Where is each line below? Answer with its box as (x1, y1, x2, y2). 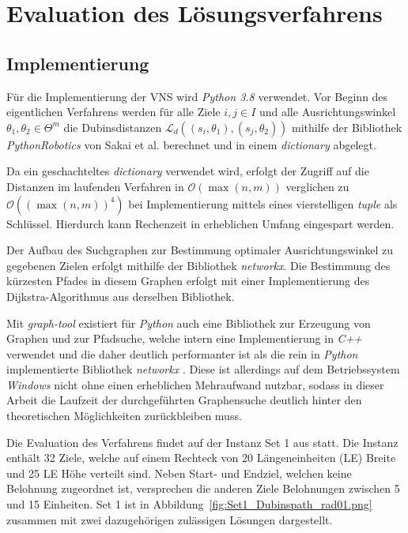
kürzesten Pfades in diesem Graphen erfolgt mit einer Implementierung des (6, 272, 370, 289)
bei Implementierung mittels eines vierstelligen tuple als (128, 195, 398, 212)
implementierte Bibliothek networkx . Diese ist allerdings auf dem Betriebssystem (6, 361, 400, 377)
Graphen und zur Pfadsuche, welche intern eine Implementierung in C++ (6, 330, 363, 347)
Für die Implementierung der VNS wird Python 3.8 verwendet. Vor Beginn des (6, 88, 388, 104)
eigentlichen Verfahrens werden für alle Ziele (6, 103, 221, 120)
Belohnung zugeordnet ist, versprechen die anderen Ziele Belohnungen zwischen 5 (6, 480, 400, 497)
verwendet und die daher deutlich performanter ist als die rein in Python (6, 345, 358, 362)
